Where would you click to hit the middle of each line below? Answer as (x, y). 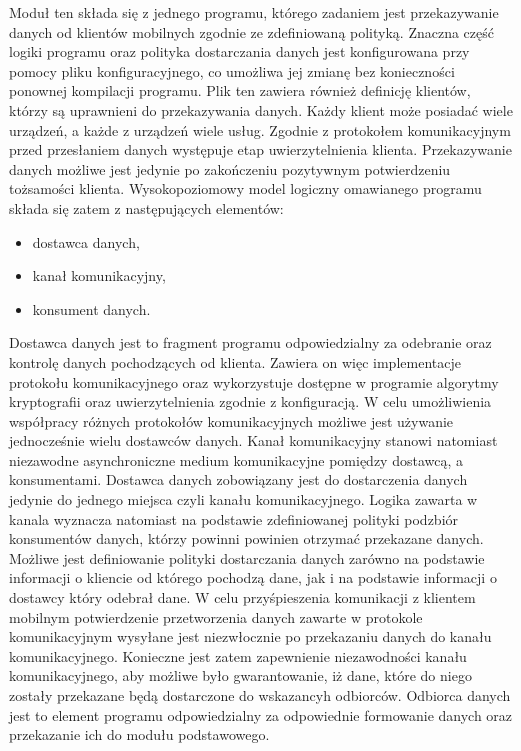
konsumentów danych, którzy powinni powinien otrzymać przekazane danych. (246, 538)
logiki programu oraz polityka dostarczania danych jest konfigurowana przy (239, 51)
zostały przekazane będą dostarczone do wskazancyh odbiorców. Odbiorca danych (260, 695)
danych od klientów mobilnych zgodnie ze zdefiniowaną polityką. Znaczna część (251, 31)
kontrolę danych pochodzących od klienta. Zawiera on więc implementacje (235, 361)
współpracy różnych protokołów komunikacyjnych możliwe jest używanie (231, 420)
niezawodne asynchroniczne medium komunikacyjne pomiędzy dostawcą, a (236, 459)
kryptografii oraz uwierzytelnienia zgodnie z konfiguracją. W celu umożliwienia (250, 401)
